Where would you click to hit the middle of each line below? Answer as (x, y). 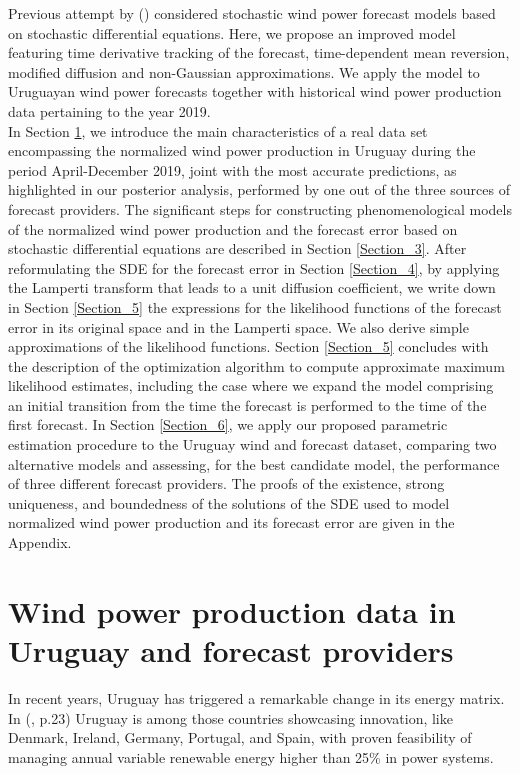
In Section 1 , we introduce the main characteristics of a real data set (218, 130)
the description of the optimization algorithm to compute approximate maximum (256, 365)
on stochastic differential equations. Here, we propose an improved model (232, 32)
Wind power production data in (232, 610)
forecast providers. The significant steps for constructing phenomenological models (260, 208)
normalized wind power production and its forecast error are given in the (231, 522)
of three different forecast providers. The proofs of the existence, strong (226, 483)
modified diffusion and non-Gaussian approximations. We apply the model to (244, 71)
